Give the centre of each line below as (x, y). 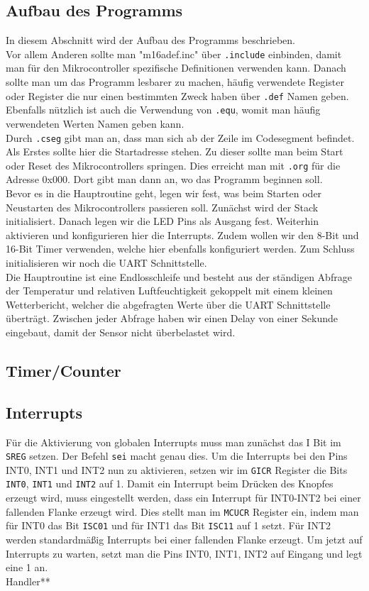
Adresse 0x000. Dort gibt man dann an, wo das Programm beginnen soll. (164, 179)
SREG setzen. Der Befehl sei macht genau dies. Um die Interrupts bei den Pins (177, 456)
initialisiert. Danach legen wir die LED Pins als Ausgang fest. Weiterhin (162, 221)
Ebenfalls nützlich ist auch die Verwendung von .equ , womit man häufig (163, 110)
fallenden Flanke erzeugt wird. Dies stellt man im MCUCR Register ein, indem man (182, 511)
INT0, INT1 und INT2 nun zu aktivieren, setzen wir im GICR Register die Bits (177, 469)
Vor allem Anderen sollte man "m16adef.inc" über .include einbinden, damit (174, 54)
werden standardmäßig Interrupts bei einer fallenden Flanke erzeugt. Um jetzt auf (184, 540)
